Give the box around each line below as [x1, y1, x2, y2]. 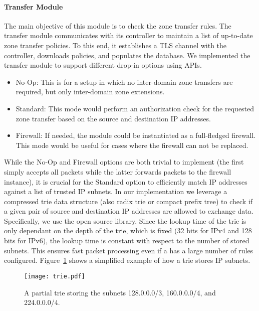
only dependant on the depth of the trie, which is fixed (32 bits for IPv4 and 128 [4, 225, 252, 236]
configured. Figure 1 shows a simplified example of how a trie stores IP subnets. [4, 255, 250, 265]
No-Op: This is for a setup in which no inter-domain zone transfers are [16, 76, 233, 87]
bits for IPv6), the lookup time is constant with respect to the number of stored [4, 235, 249, 246]
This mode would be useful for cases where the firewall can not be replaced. [16, 139, 248, 150]
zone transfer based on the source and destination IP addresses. [16, 113, 211, 123]
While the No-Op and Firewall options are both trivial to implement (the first [4, 157, 244, 167]
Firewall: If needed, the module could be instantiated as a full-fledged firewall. [16, 130, 256, 140]
